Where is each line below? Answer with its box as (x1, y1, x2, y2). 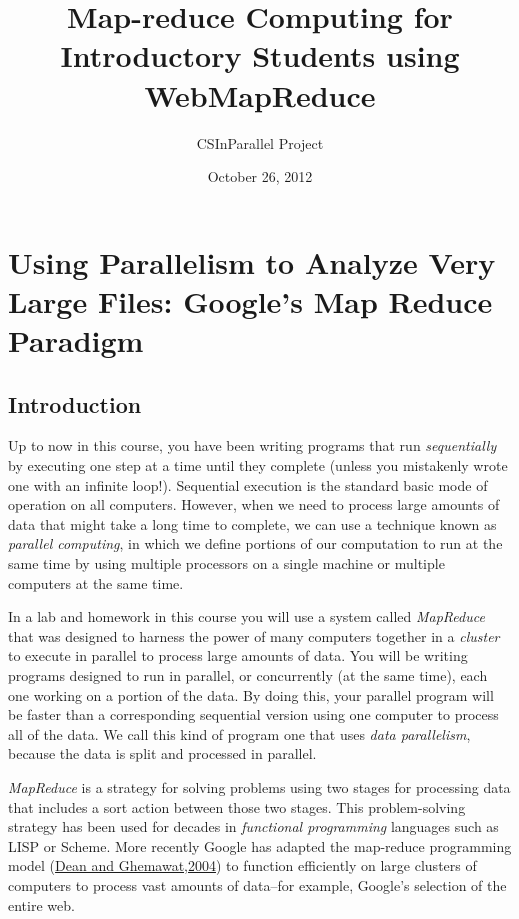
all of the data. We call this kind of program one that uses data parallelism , (8, 723, 471, 744)
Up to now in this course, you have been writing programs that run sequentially (8, 435, 497, 456)
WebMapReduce (144, 74, 376, 115)
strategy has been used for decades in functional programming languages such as (8, 816, 499, 837)
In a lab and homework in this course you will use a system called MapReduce (8, 606, 485, 627)
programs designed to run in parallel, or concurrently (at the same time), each (8, 664, 488, 685)
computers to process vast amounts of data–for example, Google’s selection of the (8, 874, 507, 895)
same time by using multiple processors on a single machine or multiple (8, 553, 445, 574)
